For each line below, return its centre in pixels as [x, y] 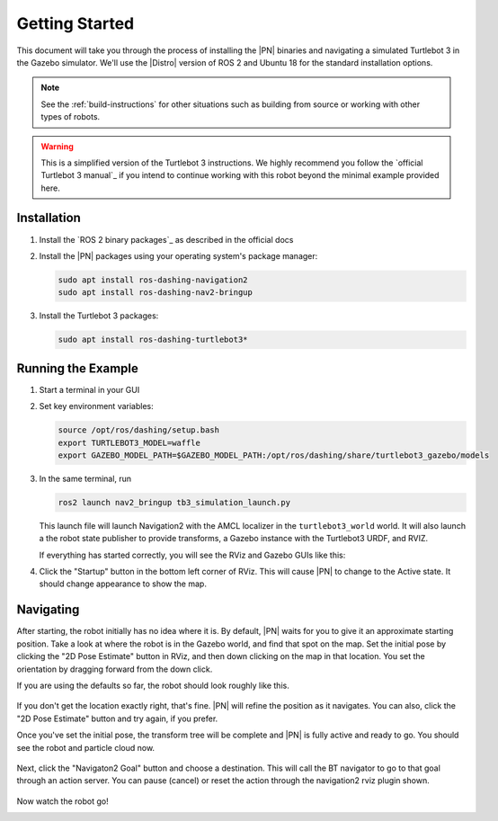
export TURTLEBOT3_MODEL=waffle [129, 442]
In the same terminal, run [85, 478]
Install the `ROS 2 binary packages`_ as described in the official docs [166, 239]
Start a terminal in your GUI [89, 389]
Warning [57, 146]
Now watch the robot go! [62, 801]
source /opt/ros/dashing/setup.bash [139, 430]
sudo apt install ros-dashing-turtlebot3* [153, 340]
